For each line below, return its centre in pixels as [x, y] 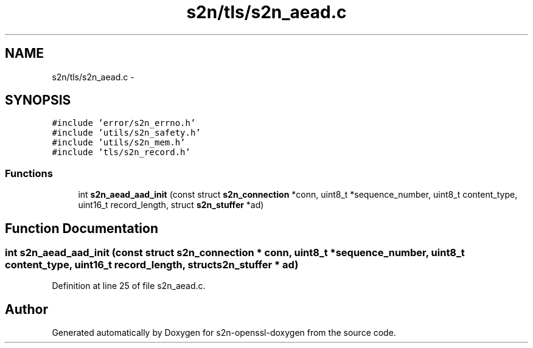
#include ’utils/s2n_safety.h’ [126, 133]
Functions [29, 173]
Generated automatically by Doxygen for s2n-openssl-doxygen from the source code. [224, 333]
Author [26, 309]
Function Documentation [82, 228]
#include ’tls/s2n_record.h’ [121, 152]
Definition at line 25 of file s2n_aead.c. [129, 286]
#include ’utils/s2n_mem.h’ [119, 143]
